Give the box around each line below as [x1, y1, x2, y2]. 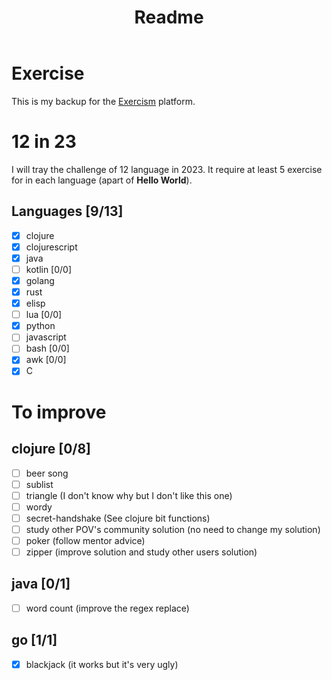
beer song [25, 467, 69, 479]
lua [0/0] [25, 309, 63, 321]
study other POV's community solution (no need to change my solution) [25, 523, 321, 535]
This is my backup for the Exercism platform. [11, 95, 196, 107]
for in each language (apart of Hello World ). [11, 174, 193, 186]
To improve [11, 401, 107, 423]
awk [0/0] [25, 354, 67, 366]
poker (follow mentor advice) [25, 534, 146, 546]
